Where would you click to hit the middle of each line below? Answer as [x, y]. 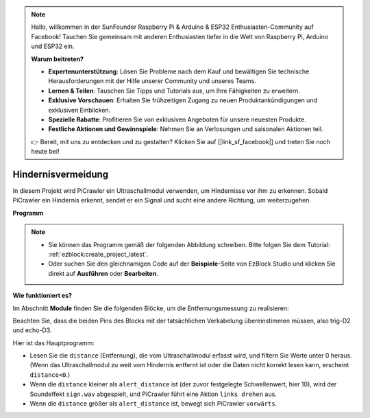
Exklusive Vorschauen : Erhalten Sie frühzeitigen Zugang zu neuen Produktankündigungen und [183, 100]
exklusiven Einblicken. [79, 110]
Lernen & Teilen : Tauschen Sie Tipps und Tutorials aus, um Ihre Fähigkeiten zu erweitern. [174, 91]
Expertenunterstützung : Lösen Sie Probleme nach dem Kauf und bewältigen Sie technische [179, 71]
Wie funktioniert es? [42, 296]
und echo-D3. [32, 330]
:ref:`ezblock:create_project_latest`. [98, 254]
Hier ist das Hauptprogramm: [54, 342]
